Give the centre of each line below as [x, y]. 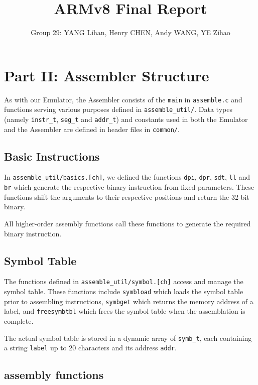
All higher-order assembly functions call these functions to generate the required [127, 223]
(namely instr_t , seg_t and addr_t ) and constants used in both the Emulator [126, 119]
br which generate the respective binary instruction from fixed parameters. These [129, 187]
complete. [19, 321]
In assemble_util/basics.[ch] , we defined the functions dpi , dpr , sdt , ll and [127, 177]
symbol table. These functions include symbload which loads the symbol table [124, 291]
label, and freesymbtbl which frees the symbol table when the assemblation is [125, 311]
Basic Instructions [52, 156]
